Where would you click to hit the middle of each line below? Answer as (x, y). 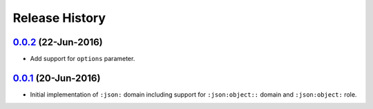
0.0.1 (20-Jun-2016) (57, 78)
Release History (59, 18)
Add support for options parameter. (83, 59)
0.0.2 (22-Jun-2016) (58, 42)
